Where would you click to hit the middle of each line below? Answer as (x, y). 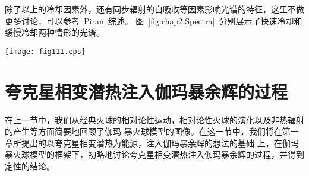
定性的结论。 (30, 166)
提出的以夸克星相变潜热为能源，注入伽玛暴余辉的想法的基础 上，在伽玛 (160, 143)
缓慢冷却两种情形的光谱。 (55, 32)
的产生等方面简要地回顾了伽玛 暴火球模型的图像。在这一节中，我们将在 (144, 131)
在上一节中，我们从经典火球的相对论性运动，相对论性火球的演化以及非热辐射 (154, 119)
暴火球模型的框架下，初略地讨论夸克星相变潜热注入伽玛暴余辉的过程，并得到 (154, 154)
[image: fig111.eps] (45, 51)
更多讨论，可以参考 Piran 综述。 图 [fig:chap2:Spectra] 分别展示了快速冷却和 (154, 20)
